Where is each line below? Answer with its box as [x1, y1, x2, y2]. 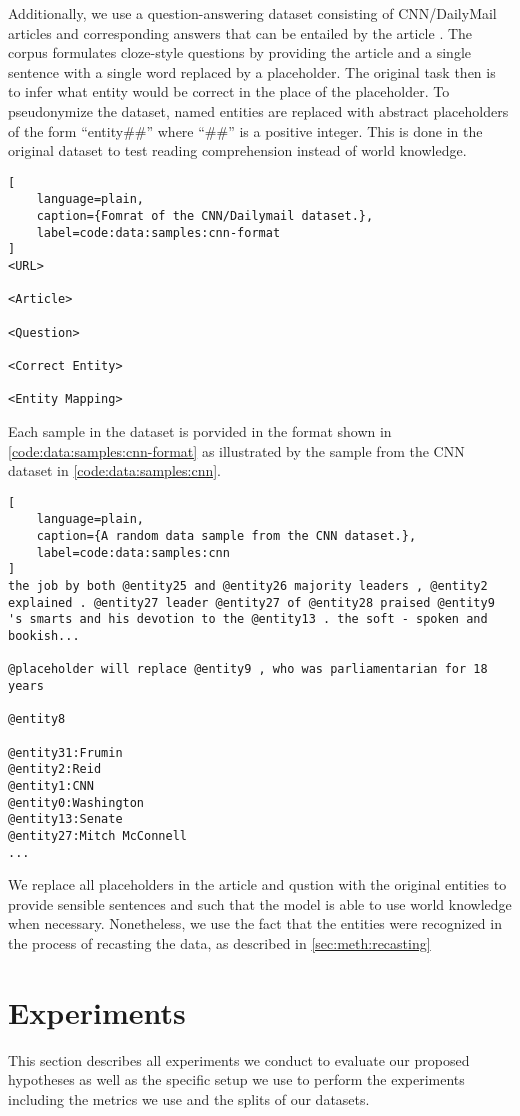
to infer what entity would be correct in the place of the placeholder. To [8, 81, 450, 102]
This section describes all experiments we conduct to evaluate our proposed [8, 1049, 470, 1070]
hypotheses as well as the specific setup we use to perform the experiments [8, 1069, 465, 1090]
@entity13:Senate [8, 812, 123, 827]
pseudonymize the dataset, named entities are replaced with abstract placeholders [8, 100, 509, 121]
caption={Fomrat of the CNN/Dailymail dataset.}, [36, 209, 374, 224]
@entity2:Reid [8, 762, 102, 777]
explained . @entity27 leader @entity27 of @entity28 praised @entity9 [8, 595, 495, 610]
